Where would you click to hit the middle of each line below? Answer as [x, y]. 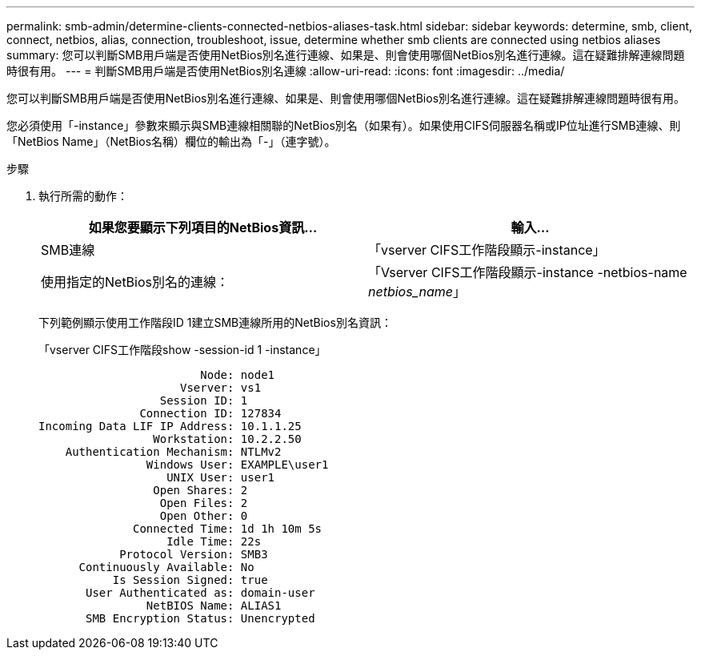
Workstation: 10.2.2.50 [227, 439]
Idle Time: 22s [214, 541]
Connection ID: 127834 [210, 413]
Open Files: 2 [204, 503]
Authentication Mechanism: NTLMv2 [173, 452]
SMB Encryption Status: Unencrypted [200, 618]
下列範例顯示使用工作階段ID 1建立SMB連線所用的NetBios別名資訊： [215, 322]
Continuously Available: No [166, 567]
